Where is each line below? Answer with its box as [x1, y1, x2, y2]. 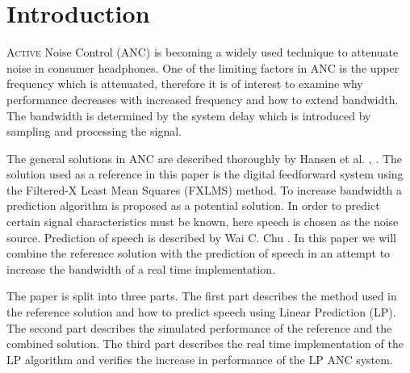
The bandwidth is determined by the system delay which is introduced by [6, 107, 371, 124]
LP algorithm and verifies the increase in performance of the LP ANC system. [6, 350, 393, 367]
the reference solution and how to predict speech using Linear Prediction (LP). [6, 304, 396, 321]
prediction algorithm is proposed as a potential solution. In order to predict [6, 197, 380, 214]
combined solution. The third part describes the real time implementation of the [6, 335, 404, 352]
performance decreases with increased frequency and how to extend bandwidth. [6, 90, 399, 107]
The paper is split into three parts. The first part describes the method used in [6, 287, 397, 304]
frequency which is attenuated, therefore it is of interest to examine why [6, 75, 363, 92]
